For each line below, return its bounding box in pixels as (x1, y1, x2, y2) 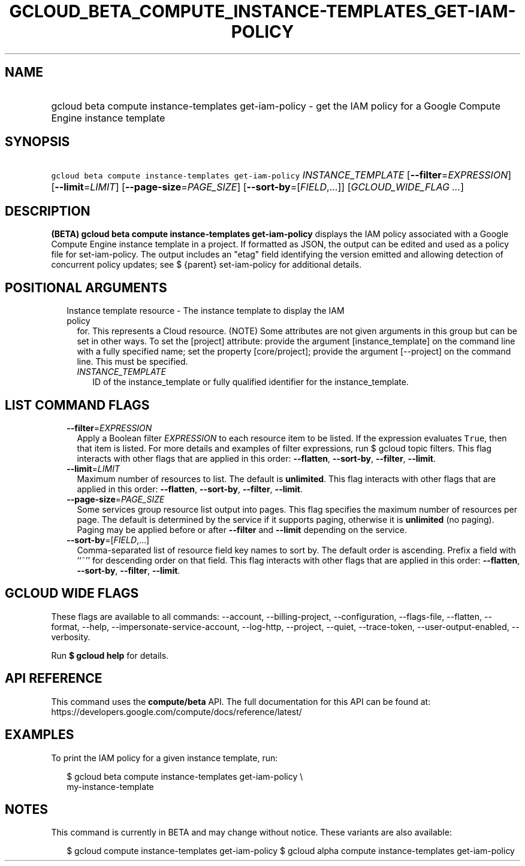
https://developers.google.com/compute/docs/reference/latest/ (51, 706, 302, 717)
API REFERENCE (5, 671, 102, 686)
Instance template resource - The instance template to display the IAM (67, 305, 345, 316)
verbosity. (51, 631, 90, 642)
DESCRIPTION (5, 203, 90, 219)
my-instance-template (67, 781, 154, 792)
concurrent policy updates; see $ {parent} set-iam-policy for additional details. (51, 259, 362, 270)
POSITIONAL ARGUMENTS (5, 280, 167, 295)
